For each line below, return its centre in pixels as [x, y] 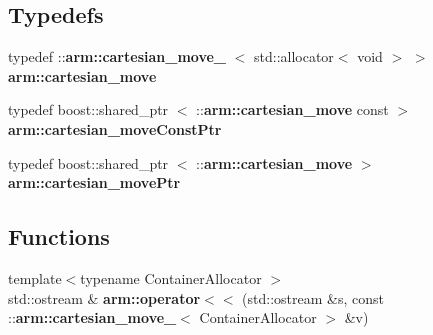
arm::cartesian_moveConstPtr [115, 128]
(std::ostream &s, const [313, 297]
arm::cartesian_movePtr [94, 182]
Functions [59, 236]
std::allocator [294, 56]
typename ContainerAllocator [171, 277]
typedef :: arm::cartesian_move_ [117, 56]
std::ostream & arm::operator [104, 297]
